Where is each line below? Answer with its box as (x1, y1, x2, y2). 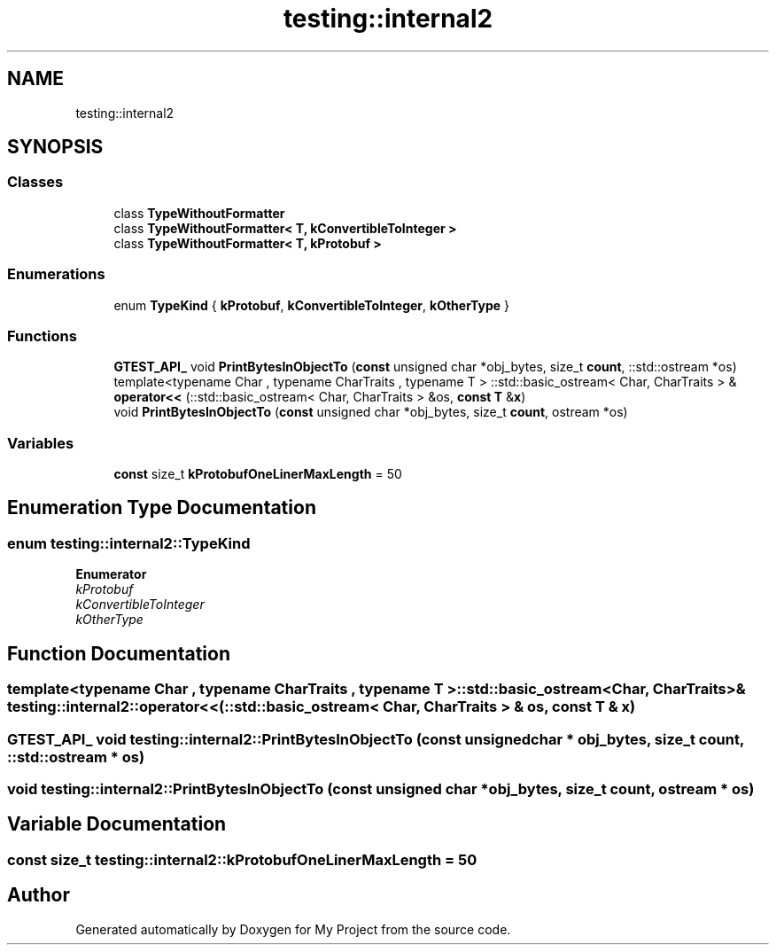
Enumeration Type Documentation (7, 496, 316, 519)
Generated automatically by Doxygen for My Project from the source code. (75, 921, 511, 937)
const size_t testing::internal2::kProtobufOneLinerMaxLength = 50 (7, 850, 477, 869)
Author (7, 884, 70, 907)
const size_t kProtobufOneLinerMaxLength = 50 (113, 466, 402, 482)
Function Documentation (7, 642, 230, 665)
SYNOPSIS (7, 136, 104, 159)
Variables (7, 433, 74, 452)
